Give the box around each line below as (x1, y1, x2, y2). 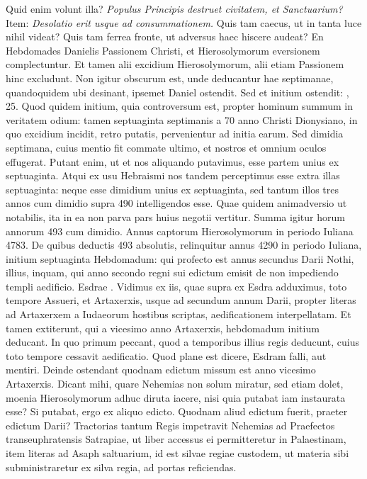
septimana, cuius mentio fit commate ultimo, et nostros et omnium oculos (6, 140, 327, 154)
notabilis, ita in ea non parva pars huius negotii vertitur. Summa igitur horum (6, 209, 345, 224)
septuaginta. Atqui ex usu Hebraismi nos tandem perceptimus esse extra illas (6, 168, 340, 183)
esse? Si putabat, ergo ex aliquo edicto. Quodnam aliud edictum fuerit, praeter (6, 404, 348, 419)
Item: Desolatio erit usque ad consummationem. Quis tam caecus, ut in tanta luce (6, 15, 362, 30)
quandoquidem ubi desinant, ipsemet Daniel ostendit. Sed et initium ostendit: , (6, 84, 349, 99)
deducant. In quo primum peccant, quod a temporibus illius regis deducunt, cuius (6, 334, 360, 349)
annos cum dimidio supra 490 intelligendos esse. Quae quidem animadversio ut (6, 196, 347, 210)
